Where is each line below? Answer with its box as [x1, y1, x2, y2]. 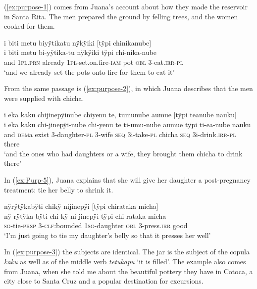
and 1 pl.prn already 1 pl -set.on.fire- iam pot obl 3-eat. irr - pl [4, 56, 183, 67]
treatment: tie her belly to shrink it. [4, 184, 113, 194]
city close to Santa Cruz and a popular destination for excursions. [4, 276, 204, 286]
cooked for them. [4, 21, 55, 31]
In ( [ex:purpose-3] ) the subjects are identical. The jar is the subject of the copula [4, 246, 250, 257]
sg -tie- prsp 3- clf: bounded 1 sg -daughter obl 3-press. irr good [4, 220, 188, 231]
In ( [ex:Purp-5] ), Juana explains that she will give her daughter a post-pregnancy [4, 174, 251, 185]
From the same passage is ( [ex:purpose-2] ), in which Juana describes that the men [4, 83, 253, 94]
